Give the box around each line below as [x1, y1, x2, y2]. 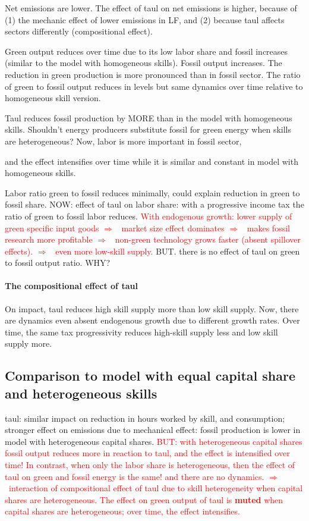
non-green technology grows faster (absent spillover [115, 233, 301, 246]
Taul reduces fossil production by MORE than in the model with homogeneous [5, 111, 292, 124]
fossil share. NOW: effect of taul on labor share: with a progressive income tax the [5, 198, 304, 211]
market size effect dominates [121, 221, 225, 234]
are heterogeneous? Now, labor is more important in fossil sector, [5, 134, 242, 147]
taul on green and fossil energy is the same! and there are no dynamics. [5, 470, 264, 482]
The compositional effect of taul [5, 280, 138, 292]
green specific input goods [5, 221, 99, 234]
